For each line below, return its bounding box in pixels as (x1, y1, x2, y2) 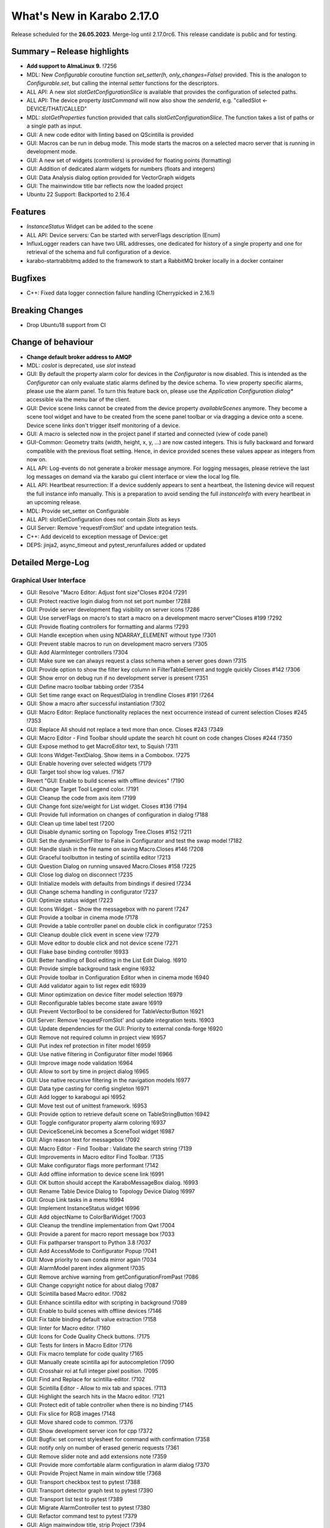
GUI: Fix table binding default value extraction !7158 (26, 1316, 157, 1323)
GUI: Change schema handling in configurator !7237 (26, 888, 158, 895)
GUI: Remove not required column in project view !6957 (26, 1034, 166, 1041)
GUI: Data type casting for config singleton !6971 (26, 1085, 149, 1092)
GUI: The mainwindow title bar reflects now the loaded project (26, 182, 183, 189)
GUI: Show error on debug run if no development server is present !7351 (26, 674, 208, 681)
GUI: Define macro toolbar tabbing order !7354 (26, 683, 144, 690)
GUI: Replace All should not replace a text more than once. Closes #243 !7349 (26, 725, 224, 733)
